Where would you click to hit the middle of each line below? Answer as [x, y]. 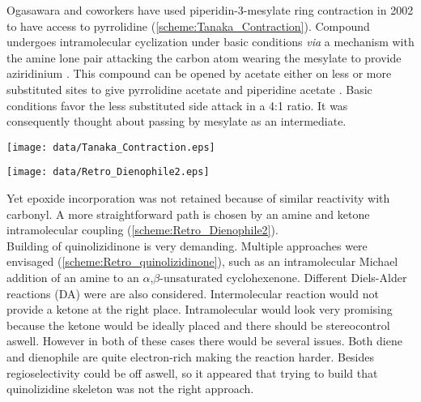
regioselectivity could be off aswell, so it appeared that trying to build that [192, 372]
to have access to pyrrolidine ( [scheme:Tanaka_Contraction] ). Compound [188, 26]
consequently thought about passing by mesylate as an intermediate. [176, 121]
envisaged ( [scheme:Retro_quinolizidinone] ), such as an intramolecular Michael [202, 261]
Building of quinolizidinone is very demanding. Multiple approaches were [187, 245]
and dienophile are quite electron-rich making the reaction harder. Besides [191, 357]
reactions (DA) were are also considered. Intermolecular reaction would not [193, 293]
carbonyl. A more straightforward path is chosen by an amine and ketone [188, 214]
